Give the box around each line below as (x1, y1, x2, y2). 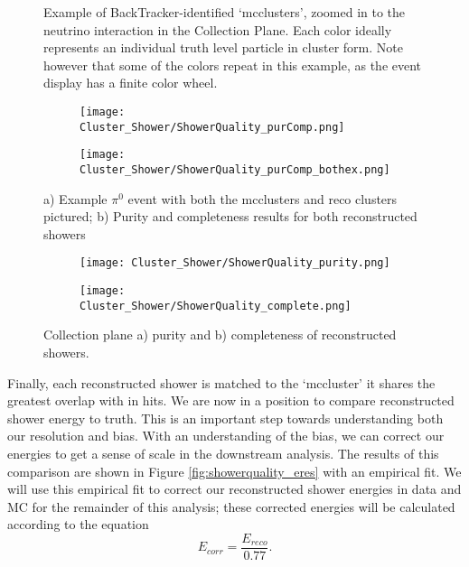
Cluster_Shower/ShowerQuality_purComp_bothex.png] (80, 163, 390, 176)
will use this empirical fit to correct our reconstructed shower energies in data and (7, 479, 462, 498)
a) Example (43, 189, 108, 208)
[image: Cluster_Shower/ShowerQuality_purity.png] (80, 256, 390, 270)
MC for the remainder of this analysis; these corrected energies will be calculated (7, 497, 455, 516)
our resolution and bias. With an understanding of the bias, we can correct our (7, 426, 445, 445)
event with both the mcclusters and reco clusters (127, 189, 398, 208)
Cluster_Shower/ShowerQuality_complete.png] (80, 299, 352, 312)
